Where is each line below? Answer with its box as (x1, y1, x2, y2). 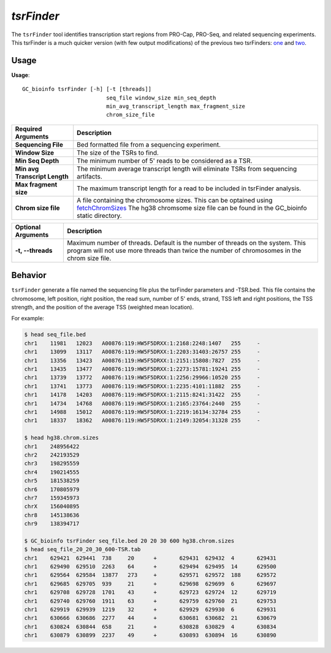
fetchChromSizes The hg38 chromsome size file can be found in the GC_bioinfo (77, 203, 307, 212)
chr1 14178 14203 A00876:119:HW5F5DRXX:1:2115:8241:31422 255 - (24, 392, 261, 398)
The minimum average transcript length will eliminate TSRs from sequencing (77, 164, 297, 173)
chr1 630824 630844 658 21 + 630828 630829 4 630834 (24, 623, 277, 630)
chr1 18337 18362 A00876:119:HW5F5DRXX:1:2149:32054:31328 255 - (24, 417, 261, 424)
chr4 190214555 (24, 468, 80, 476)
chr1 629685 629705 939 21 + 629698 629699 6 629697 (24, 580, 277, 587)
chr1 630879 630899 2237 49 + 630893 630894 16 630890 (24, 632, 277, 639)
